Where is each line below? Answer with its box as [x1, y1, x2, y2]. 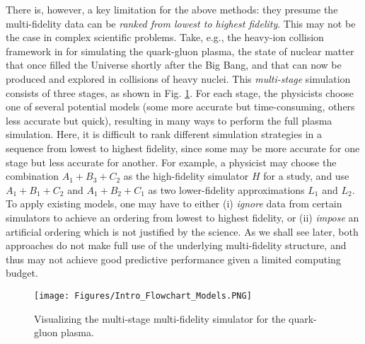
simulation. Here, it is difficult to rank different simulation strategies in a [6, 127, 322, 142]
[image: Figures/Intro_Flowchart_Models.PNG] [34, 290, 252, 301]
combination [6, 168, 59, 183]
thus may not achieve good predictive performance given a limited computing [6, 251, 341, 266]
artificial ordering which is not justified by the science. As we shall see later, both [6, 224, 359, 239]
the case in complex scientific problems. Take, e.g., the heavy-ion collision [6, 30, 324, 45]
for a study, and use [263, 168, 349, 183]
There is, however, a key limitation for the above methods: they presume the [6, 2, 338, 16]
